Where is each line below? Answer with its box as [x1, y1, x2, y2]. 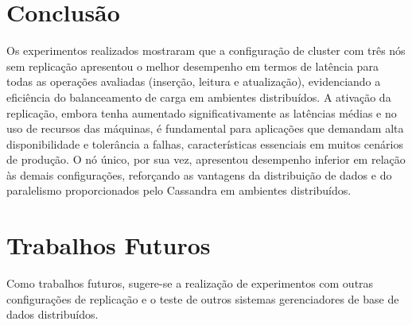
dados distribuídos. [6, 306, 99, 323]
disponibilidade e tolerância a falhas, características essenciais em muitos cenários [6, 135, 403, 152]
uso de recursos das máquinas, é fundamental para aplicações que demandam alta [6, 120, 404, 137]
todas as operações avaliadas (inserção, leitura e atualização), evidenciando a [6, 73, 381, 90]
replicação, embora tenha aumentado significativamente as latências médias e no [6, 104, 397, 121]
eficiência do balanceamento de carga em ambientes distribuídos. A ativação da [6, 88, 391, 105]
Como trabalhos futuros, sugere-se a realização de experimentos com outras [6, 275, 374, 292]
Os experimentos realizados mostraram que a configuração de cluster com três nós [6, 42, 406, 59]
